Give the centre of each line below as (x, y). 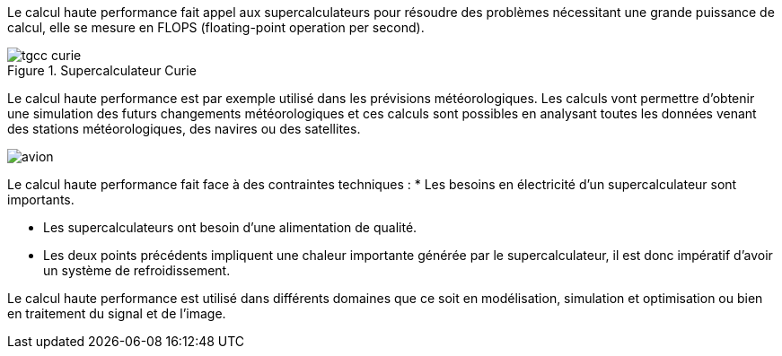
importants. (41, 200)
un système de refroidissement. (137, 270)
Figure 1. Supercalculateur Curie (102, 70)
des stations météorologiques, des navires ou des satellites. (184, 129)
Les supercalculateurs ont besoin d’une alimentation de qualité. (230, 227)
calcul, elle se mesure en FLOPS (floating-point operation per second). (216, 27)
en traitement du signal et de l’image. (117, 313)
